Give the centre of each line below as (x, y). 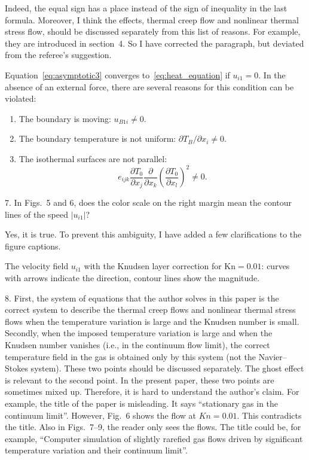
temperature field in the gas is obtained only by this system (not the (131, 356)
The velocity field (37, 266)
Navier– (273, 356)
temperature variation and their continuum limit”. (96, 450)
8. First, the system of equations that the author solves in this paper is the (142, 298)
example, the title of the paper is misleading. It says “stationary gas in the (142, 403)
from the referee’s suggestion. (58, 55)
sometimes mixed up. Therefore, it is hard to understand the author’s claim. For (152, 392)
